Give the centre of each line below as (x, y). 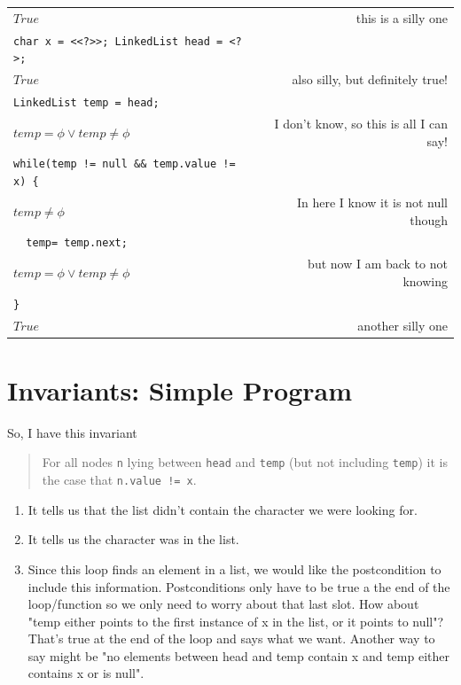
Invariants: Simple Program (180, 389)
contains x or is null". (86, 673)
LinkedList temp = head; (86, 103)
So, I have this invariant (72, 432)
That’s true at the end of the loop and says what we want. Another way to (231, 638)
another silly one (402, 325)
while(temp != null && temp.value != (125, 164)
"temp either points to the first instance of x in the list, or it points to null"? (236, 621)
